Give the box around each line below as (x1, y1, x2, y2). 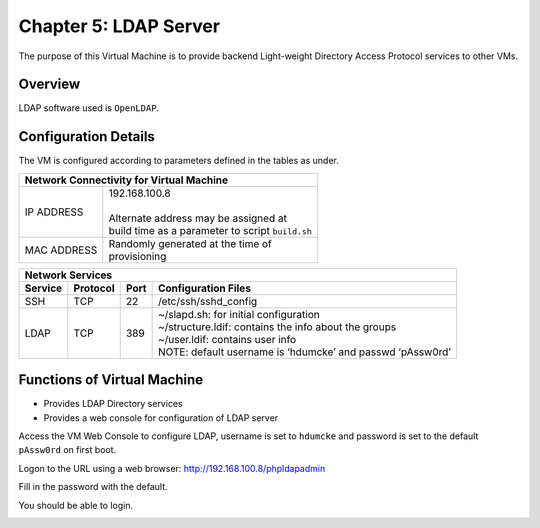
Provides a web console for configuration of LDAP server (43, 411, 279, 424)
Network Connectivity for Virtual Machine (24, 173, 229, 187)
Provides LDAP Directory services (43, 398, 184, 410)
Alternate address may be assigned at (108, 211, 287, 225)
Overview (18, 76, 81, 93)
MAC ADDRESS (24, 243, 98, 257)
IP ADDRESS (24, 205, 84, 219)
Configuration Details (18, 128, 155, 145)
